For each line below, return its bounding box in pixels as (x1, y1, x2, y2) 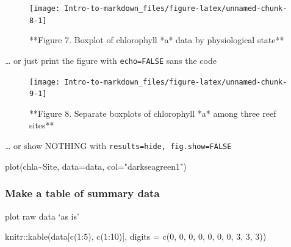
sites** (29, 119, 54, 131)
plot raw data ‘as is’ (5, 209, 79, 222)
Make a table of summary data (5, 186, 160, 201)
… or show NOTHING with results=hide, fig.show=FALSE (5, 139, 232, 152)
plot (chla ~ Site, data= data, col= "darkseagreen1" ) (5, 159, 187, 172)
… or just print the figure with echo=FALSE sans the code (5, 54, 217, 66)
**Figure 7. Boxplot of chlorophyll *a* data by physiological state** (29, 33, 284, 46)
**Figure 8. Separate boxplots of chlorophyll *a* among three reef (29, 106, 276, 119)
